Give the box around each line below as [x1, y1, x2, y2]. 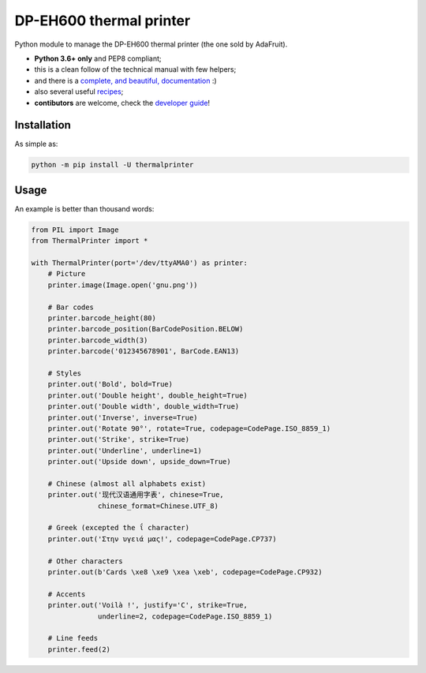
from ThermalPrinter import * [31, 237, 148, 245]
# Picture [47, 269, 86, 279]
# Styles [47, 368, 82, 378]
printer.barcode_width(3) [47, 335, 148, 345]
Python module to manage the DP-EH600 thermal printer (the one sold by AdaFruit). [14, 39, 288, 49]
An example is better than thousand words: [14, 204, 155, 213]
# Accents [47, 589, 86, 599]
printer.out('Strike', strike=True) [47, 435, 189, 444]
